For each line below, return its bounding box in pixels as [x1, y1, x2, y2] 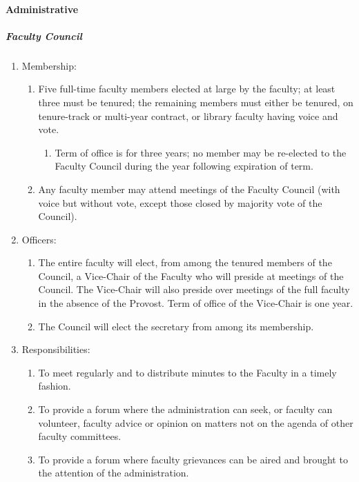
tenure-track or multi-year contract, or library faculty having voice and [38, 108, 338, 123]
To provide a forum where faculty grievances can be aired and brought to [38, 452, 348, 466]
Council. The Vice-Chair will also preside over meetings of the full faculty [38, 282, 350, 297]
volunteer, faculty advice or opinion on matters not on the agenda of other [38, 415, 353, 430]
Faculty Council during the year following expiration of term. [55, 159, 313, 173]
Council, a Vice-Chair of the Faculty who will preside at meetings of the [38, 268, 344, 283]
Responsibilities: [21, 342, 90, 357]
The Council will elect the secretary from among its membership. [38, 319, 314, 333]
